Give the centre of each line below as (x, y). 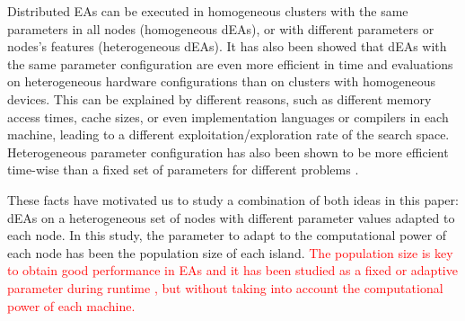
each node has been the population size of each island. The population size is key (230, 252)
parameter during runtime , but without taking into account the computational (225, 287)
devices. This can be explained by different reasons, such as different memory (219, 98)
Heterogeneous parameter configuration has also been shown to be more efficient (228, 152)
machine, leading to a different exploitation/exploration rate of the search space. (228, 134)
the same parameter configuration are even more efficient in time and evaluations (230, 63)
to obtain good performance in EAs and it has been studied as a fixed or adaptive (232, 270)
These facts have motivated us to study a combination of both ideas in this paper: (233, 199)
